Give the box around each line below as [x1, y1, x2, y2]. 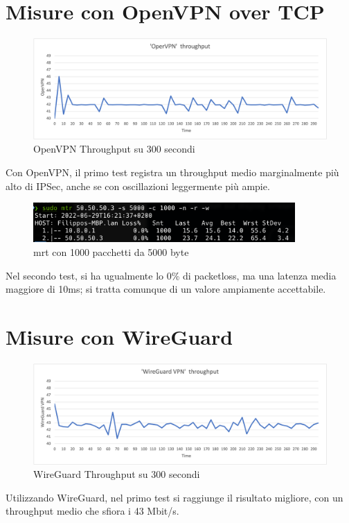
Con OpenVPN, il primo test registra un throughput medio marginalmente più [6, 165, 339, 180]
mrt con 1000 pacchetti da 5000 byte [33, 245, 189, 259]
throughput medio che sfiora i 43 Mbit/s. [6, 504, 179, 518]
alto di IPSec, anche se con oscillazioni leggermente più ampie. [6, 178, 270, 193]
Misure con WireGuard [6, 323, 233, 351]
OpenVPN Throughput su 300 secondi [33, 142, 195, 156]
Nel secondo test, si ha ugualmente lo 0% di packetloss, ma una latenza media [6, 268, 337, 282]
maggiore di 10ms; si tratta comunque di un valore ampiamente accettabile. [6, 282, 326, 296]
